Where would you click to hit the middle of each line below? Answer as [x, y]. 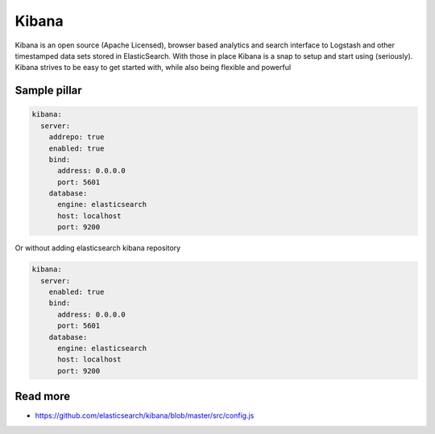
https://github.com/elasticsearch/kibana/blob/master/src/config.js [145, 415]
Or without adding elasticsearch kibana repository [98, 248]
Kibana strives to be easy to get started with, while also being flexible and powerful [153, 68]
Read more [43, 397]
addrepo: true [77, 137]
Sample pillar [48, 91]
